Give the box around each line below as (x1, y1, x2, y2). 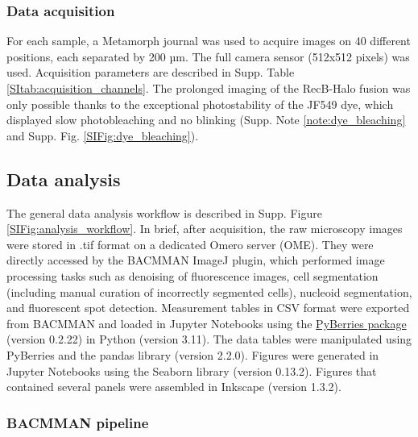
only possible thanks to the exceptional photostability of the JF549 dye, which (6, 95, 394, 112)
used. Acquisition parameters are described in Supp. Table (6, 64, 295, 81)
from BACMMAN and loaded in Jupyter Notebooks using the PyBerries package (6, 314, 407, 331)
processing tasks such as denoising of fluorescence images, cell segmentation (6, 267, 379, 284)
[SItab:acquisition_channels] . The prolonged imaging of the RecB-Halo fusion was (6, 80, 411, 96)
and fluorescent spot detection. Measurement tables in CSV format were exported (6, 299, 410, 316)
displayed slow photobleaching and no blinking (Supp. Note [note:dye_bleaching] (6, 111, 406, 128)
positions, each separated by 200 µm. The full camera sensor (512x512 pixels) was (6, 48, 410, 65)
